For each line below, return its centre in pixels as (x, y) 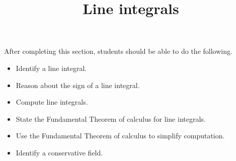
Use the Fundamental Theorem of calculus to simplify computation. (120, 136)
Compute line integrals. (52, 102)
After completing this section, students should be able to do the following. (118, 51)
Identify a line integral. (51, 68)
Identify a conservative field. (59, 152)
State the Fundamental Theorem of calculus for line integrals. (111, 118)
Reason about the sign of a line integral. (78, 85)
